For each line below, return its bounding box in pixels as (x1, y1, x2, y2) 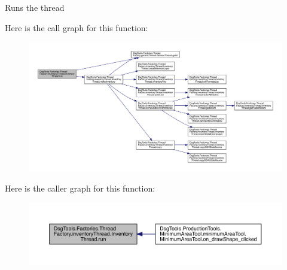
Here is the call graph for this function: (5, 21, 148, 34)
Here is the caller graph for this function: (5, 182, 155, 195)
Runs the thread (5, 1, 65, 13)
